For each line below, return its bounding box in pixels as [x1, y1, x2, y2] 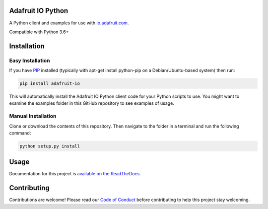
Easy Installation [9, 57, 50, 64]
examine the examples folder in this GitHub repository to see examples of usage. [9, 100, 175, 106]
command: [9, 130, 31, 136]
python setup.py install [19, 143, 80, 149]
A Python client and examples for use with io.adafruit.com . [9, 20, 129, 26]
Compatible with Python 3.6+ [9, 29, 69, 35]
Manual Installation [9, 113, 57, 120]
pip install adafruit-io [19, 81, 80, 86]
